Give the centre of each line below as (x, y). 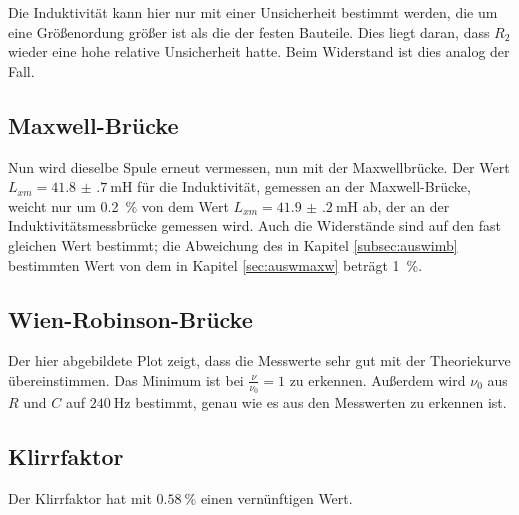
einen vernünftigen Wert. (276, 497)
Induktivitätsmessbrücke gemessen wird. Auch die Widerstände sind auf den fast (255, 225)
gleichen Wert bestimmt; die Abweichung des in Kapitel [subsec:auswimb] (233, 244)
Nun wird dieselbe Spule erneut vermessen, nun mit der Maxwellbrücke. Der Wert (259, 166)
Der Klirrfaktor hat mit (80, 497)
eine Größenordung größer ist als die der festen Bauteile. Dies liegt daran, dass (249, 31)
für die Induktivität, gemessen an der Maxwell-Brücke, (304, 186)
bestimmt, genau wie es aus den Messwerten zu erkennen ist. (321, 402)
